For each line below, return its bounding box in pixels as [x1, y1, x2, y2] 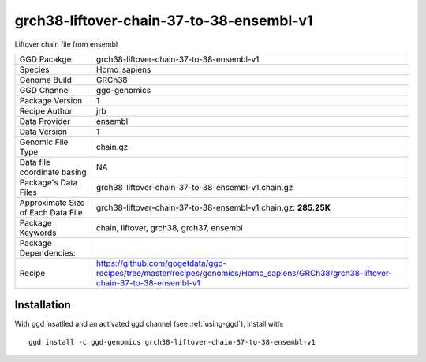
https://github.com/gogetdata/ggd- [95, 257, 227, 268]
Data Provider [19, 115, 71, 126]
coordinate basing [19, 166, 87, 177]
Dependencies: [19, 247, 77, 258]
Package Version [19, 95, 83, 106]
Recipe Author [19, 105, 73, 116]
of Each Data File [19, 207, 83, 218]
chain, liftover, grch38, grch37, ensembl [95, 222, 244, 233]
